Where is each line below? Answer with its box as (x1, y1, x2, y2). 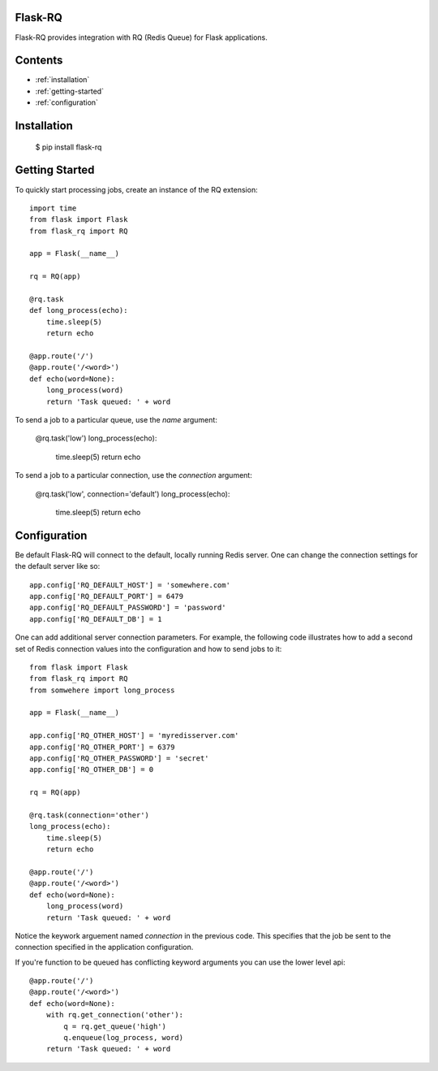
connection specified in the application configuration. (15, 943, 194, 952)
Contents (15, 54, 63, 67)
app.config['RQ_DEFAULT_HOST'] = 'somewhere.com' (29, 580, 231, 589)
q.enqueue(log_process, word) (63, 1033, 184, 1043)
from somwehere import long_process (29, 685, 175, 695)
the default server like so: (15, 562, 101, 571)
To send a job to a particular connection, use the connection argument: (15, 470, 253, 480)
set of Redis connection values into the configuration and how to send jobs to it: (15, 644, 282, 653)
